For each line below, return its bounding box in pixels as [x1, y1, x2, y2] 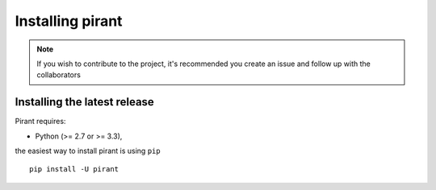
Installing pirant [15, 12, 123, 30]
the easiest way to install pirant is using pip [15, 146, 161, 156]
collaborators [36, 70, 81, 80]
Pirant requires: [15, 117, 66, 126]
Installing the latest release [15, 95, 155, 109]
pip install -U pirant [29, 165, 119, 174]
